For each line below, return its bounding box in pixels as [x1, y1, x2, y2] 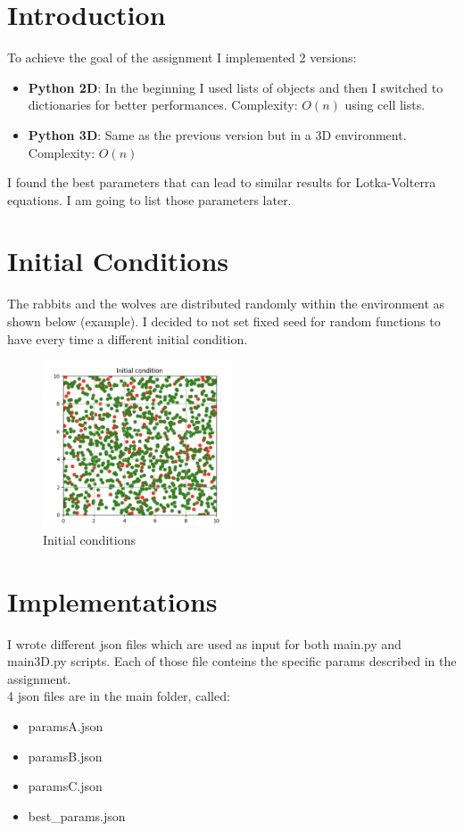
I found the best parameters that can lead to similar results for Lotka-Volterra [7, 173, 436, 192]
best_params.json [28, 806, 126, 825]
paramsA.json [28, 717, 104, 736]
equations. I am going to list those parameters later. [7, 190, 292, 209]
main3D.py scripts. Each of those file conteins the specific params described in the [7, 652, 457, 671]
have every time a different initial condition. [7, 329, 248, 348]
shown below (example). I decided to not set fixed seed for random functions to [7, 312, 441, 330]
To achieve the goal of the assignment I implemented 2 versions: [7, 48, 357, 67]
